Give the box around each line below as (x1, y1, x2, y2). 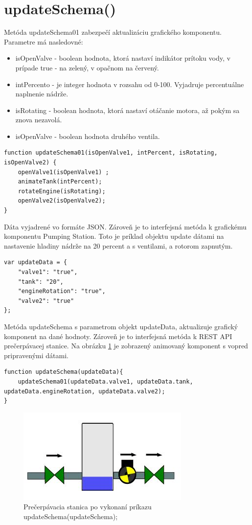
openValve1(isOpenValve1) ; (18, 168, 109, 176)
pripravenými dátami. (4, 350, 69, 360)
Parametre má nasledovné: (4, 36, 83, 46)
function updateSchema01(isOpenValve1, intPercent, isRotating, (4, 149, 218, 157)
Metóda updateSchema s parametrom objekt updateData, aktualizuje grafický (4, 321, 238, 331)
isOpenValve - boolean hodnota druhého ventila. (15, 131, 160, 141)
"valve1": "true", (18, 269, 78, 275)
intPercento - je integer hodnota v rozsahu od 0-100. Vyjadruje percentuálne (15, 79, 244, 89)
